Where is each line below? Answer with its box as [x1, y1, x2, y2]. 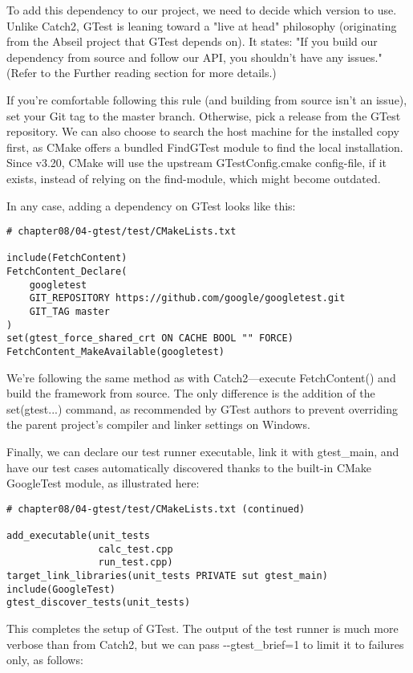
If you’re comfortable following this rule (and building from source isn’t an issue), [6, 91, 407, 108]
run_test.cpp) [98, 557, 173, 569]
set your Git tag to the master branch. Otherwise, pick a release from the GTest [6, 107, 401, 124]
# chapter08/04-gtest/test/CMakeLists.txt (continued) [6, 503, 306, 515]
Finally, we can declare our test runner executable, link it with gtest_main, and [6, 443, 399, 460]
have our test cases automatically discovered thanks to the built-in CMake [6, 459, 372, 475]
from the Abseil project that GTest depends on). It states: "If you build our [6, 33, 378, 50]
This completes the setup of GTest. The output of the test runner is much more [6, 620, 399, 637]
